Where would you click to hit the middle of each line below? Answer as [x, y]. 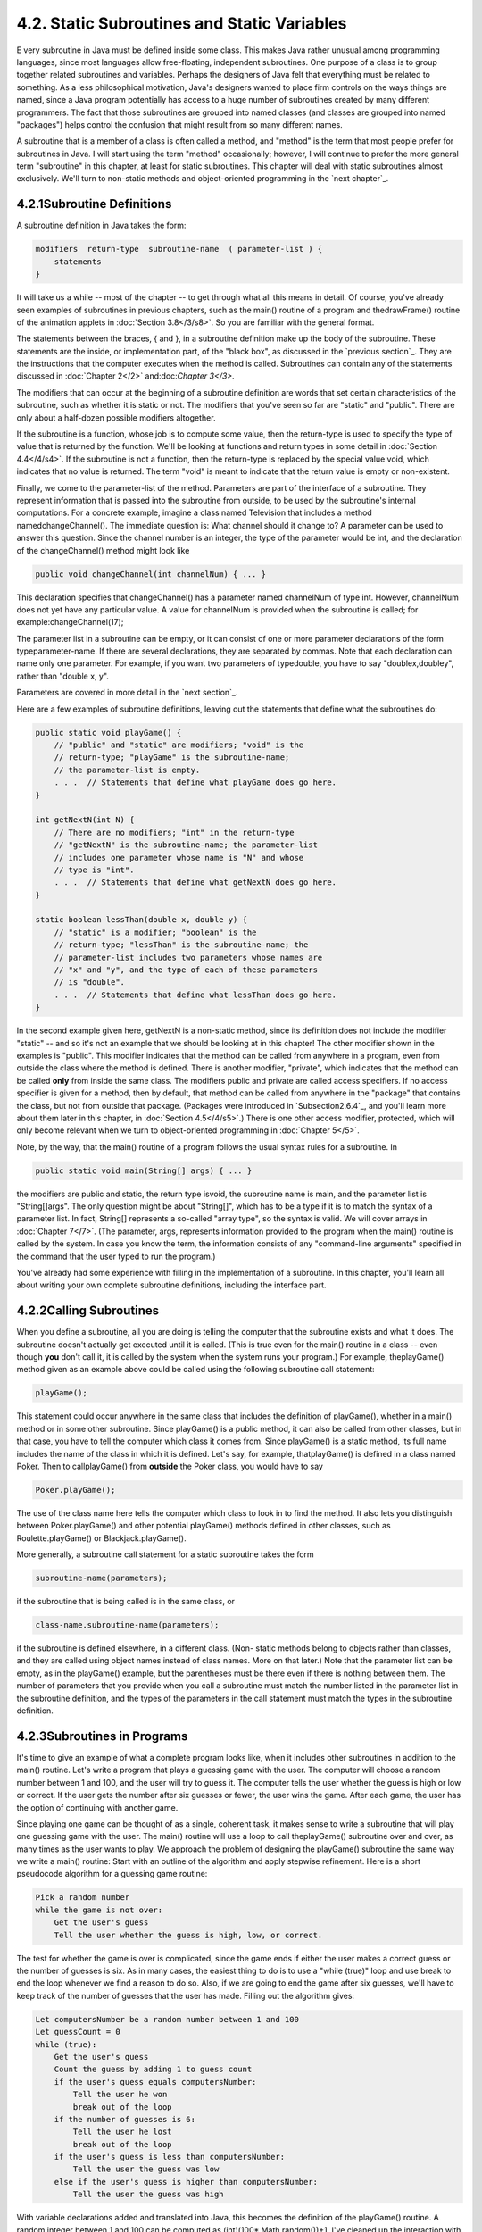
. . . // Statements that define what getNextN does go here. [195, 883]
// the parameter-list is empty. [127, 770]
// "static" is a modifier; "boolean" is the [155, 932]
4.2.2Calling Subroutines [88, 1311]
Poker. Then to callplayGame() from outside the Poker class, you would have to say [170, 1466]
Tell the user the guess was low [146, 2169]
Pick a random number [83, 1898]
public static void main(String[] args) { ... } [144, 1170]
